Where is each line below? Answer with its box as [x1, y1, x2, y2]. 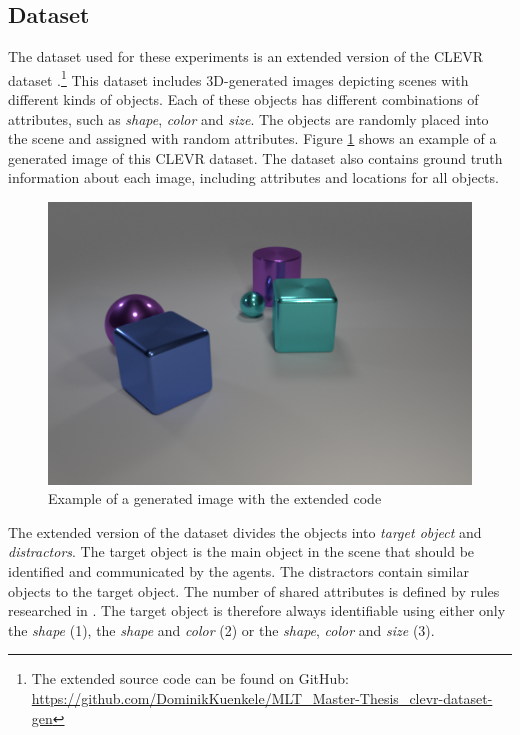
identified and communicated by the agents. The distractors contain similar [8, 561, 469, 582]
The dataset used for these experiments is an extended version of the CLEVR [8, 46, 484, 67]
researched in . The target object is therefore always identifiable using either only [8, 600, 506, 621]
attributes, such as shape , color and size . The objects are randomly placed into [8, 108, 489, 129]
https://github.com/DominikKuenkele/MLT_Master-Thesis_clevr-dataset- [31, 688, 493, 709]
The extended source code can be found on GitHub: [31, 668, 349, 689]
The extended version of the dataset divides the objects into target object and [8, 521, 482, 542]
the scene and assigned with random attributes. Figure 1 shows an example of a [8, 128, 497, 149]
